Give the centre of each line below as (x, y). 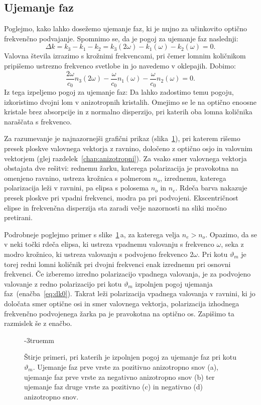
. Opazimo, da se (231, 234)
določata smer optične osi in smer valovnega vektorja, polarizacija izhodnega (122, 303)
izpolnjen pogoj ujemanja (174, 283)
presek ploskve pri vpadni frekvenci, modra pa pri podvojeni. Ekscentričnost (121, 198)
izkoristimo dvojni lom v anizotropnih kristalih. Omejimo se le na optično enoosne (130, 102)
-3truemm (39, 340)
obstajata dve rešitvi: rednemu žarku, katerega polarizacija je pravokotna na (121, 168)
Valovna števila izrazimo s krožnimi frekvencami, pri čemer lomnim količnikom (125, 56)
